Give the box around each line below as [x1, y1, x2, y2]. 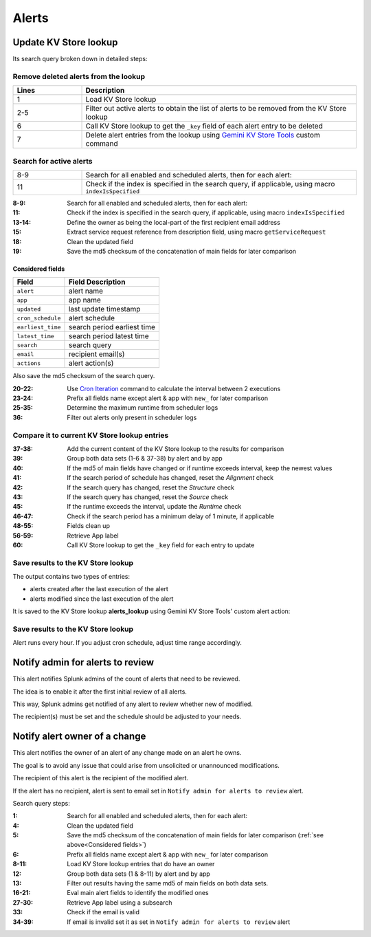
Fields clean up [67, 522, 110, 530]
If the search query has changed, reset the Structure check [67, 483, 235, 492]
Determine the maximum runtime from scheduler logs [67, 404, 218, 412]
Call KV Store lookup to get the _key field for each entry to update [67, 540, 255, 549]
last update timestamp [68, 305, 141, 314]
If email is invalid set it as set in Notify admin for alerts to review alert [67, 918, 291, 926]
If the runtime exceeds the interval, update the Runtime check [67, 503, 242, 511]
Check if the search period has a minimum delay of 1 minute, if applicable [67, 512, 275, 520]
